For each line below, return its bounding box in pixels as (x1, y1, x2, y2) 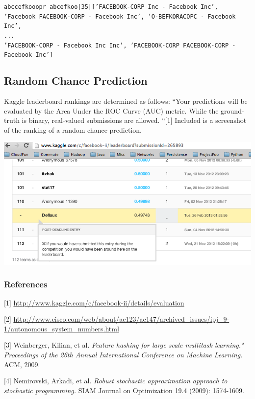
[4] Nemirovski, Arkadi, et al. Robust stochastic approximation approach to (4, 376, 228, 386)
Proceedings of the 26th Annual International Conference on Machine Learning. (4, 350, 243, 360)
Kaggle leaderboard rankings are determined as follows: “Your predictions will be (4, 96, 248, 106)
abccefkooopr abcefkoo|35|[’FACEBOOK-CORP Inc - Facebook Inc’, (4, 3, 218, 10)
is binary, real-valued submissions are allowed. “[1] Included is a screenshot (22, 115, 247, 125)
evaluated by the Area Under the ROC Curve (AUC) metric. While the (4, 105, 219, 116)
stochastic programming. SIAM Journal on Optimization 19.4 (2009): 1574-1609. (4, 385, 244, 395)
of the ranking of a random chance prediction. (4, 124, 142, 135)
